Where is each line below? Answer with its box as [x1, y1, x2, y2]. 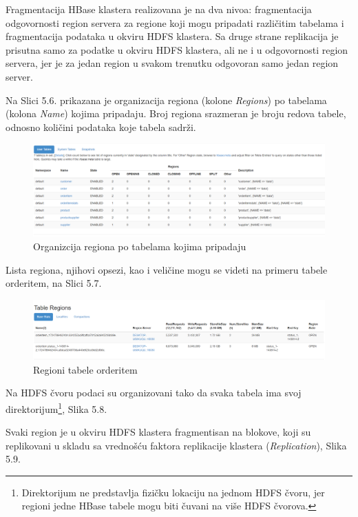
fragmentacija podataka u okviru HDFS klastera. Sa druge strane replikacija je [6, 29, 339, 43]
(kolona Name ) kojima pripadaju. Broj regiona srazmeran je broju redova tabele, [6, 106, 346, 121]
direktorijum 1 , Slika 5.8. [6, 399, 107, 416]
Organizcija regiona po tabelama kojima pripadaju [33, 239, 246, 253]
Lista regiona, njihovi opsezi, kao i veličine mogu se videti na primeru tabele [6, 262, 328, 276]
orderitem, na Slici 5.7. [6, 276, 102, 290]
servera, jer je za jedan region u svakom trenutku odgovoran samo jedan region [6, 56, 339, 70]
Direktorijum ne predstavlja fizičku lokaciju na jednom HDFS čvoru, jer [21, 485, 325, 499]
